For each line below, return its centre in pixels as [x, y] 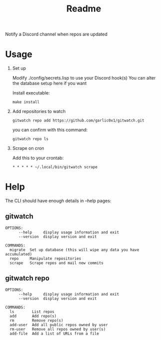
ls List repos [32, 311]
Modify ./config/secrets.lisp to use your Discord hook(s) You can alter [84, 78]
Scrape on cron [28, 148]
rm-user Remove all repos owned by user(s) [58, 329]
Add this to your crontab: [38, 158]
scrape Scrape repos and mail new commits [57, 263]
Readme [84, 9]
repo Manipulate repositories [45, 258]
